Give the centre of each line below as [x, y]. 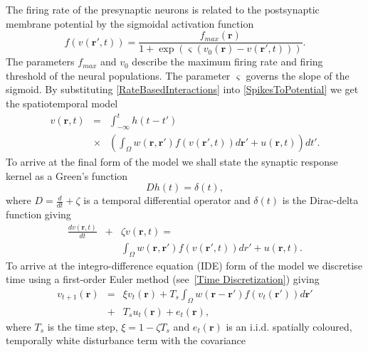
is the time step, [83, 326]
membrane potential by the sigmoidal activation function [130, 23]
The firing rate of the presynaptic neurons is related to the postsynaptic [163, 9]
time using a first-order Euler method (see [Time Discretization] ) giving [163, 279]
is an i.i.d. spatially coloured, [289, 326]
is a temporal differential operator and [167, 200]
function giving [38, 214]
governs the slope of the [298, 75]
